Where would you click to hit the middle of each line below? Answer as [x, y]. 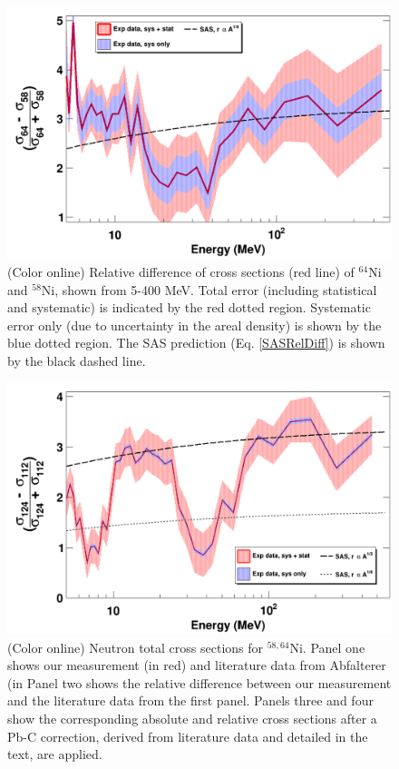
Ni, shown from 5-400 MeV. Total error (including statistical [209, 289]
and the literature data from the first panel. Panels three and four [190, 700]
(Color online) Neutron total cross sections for [136, 647]
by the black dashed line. [77, 360]
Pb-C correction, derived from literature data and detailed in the [188, 736]
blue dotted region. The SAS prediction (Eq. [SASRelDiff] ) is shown [196, 343]
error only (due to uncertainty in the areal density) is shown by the [195, 325]
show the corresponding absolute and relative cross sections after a [192, 718]
